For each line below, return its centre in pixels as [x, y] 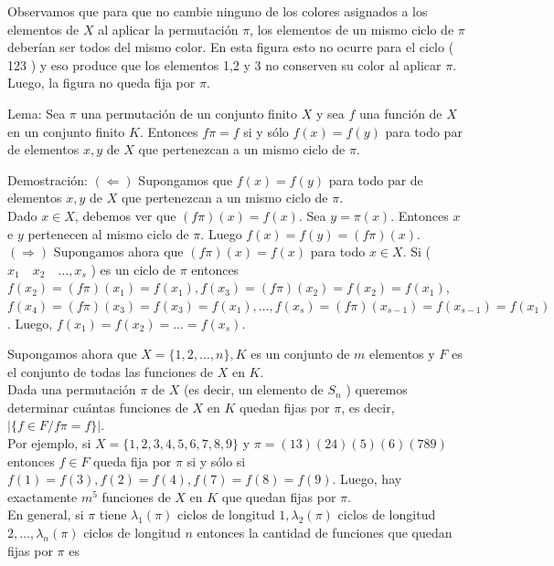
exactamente [43, 496]
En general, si [46, 514]
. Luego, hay [367, 479]
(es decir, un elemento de [253, 389]
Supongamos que [186, 179]
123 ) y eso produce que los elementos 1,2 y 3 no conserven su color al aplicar [224, 64]
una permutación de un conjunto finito [189, 113]
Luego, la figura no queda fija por [101, 83]
